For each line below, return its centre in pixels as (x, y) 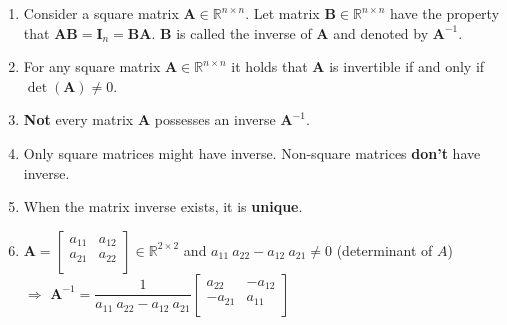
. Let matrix (282, 13)
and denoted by (381, 32)
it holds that (269, 66)
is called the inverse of (244, 32)
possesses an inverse (215, 119)
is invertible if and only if (407, 66)
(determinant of (384, 249)
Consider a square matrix (101, 13)
